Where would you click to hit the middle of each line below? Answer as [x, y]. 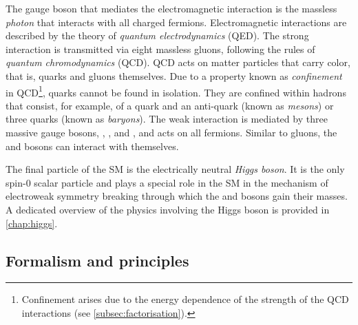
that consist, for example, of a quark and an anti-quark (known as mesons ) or [170, 105]
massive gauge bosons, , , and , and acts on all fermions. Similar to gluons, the [171, 132]
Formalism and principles [97, 260]
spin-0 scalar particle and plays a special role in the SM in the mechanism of [167, 182]
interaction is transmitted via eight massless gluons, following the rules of [160, 49]
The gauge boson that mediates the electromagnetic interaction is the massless [171, 8]
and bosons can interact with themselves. [92, 146]
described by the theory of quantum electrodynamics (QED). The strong [157, 35]
